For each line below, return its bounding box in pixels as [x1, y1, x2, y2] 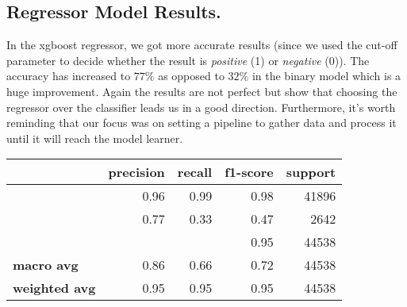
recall [177, 163, 213, 182]
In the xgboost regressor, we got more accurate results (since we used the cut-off [6, 36, 397, 53]
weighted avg [13, 278, 96, 297]
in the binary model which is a [251, 67, 401, 84]
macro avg [13, 255, 79, 274]
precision [108, 163, 165, 182]
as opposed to [158, 67, 225, 84]
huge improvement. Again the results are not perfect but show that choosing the [6, 83, 397, 99]
